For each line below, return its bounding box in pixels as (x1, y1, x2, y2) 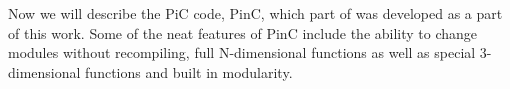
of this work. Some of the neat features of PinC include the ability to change (8, 22, 478, 43)
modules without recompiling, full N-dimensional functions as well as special (8, 42, 476, 63)
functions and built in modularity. (85, 61, 293, 82)
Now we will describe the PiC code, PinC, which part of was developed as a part (8, 3, 503, 23)
